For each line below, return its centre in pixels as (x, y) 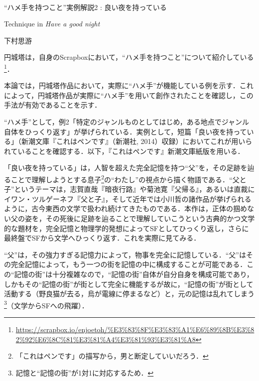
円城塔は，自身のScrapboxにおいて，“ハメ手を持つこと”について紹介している (129, 57)
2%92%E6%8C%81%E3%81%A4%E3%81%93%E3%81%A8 (106, 339)
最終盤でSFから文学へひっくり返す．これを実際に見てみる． (102, 238)
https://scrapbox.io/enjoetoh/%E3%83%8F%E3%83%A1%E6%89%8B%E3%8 (135, 329)
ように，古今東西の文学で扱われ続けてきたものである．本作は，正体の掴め (126, 208)
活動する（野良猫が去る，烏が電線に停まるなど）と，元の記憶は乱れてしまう (129, 294)
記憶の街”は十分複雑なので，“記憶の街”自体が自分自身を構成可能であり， (134, 274)
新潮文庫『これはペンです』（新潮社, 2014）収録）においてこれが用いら (137, 141)
